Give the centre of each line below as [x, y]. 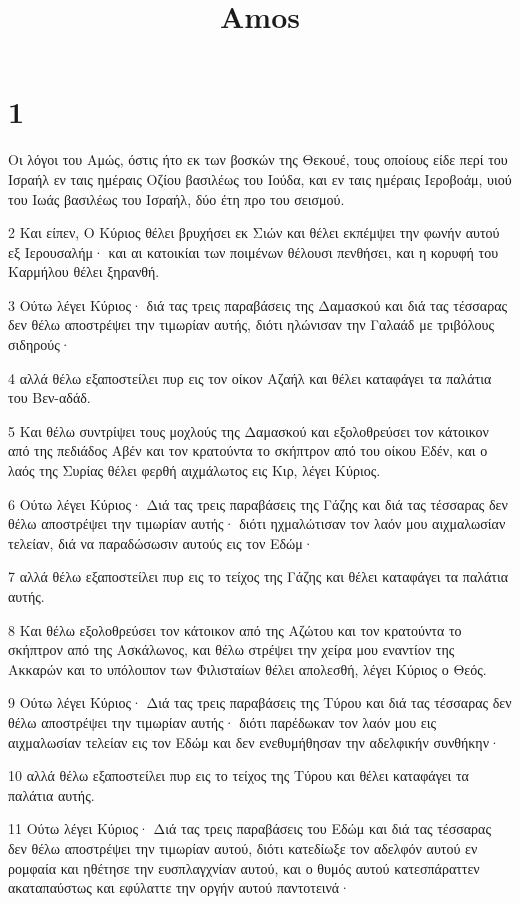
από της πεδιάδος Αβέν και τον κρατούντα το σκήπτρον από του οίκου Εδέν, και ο [248, 450]
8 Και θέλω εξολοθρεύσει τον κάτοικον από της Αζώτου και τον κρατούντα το [235, 629]
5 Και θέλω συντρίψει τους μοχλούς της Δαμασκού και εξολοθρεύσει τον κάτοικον [248, 430]
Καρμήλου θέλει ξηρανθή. [84, 271]
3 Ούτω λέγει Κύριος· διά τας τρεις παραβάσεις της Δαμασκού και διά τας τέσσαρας [258, 304]
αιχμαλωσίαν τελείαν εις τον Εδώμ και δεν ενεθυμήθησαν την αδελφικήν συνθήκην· [254, 741]
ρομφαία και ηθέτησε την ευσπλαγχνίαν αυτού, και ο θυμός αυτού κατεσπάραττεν [244, 867]
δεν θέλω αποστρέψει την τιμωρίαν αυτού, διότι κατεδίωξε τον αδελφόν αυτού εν [243, 847]
